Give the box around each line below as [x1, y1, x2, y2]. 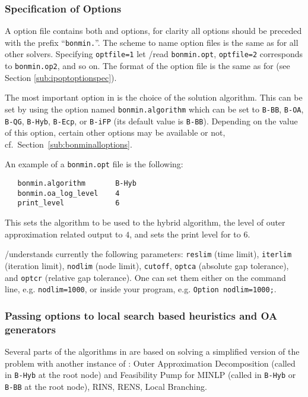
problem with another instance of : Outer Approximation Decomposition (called [5, 357, 296, 369]
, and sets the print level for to [129, 227, 241, 240]
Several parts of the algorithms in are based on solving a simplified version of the [5, 345, 300, 358]
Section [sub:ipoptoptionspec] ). [5, 71, 117, 83]
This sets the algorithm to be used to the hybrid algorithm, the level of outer [5, 216, 285, 229]
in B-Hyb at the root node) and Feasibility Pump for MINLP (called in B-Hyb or [5, 368, 296, 381]
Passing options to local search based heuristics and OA [5, 308, 278, 323]
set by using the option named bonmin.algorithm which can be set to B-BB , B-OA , [5, 102, 304, 115]
